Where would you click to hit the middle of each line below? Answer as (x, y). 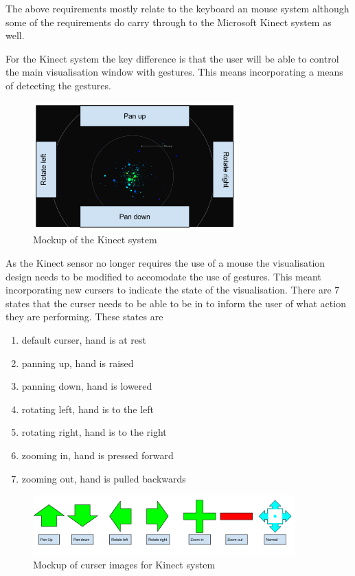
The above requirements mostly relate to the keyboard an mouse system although (177, 8)
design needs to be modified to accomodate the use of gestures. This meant (163, 276)
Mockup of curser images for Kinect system (124, 565)
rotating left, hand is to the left (88, 409)
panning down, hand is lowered (87, 386)
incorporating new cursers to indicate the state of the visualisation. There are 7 (173, 290)
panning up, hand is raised (78, 363)
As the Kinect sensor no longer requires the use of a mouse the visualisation (165, 263)
